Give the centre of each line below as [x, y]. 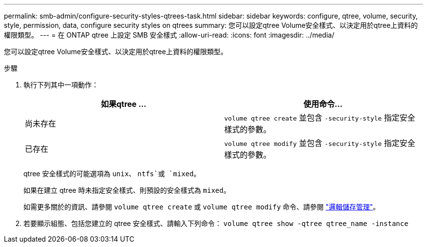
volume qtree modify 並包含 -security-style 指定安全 [320, 143]
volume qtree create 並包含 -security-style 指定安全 [320, 118]
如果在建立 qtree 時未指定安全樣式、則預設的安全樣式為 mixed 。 [127, 190]
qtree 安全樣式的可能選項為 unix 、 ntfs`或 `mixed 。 [112, 174]
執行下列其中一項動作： [61, 85]
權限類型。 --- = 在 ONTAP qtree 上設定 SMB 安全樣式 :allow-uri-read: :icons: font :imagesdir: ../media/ [169, 35]
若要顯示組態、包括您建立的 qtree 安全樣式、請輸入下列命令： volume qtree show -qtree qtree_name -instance [216, 223]
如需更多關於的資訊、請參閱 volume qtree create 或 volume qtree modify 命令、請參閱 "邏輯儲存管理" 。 [202, 207]
